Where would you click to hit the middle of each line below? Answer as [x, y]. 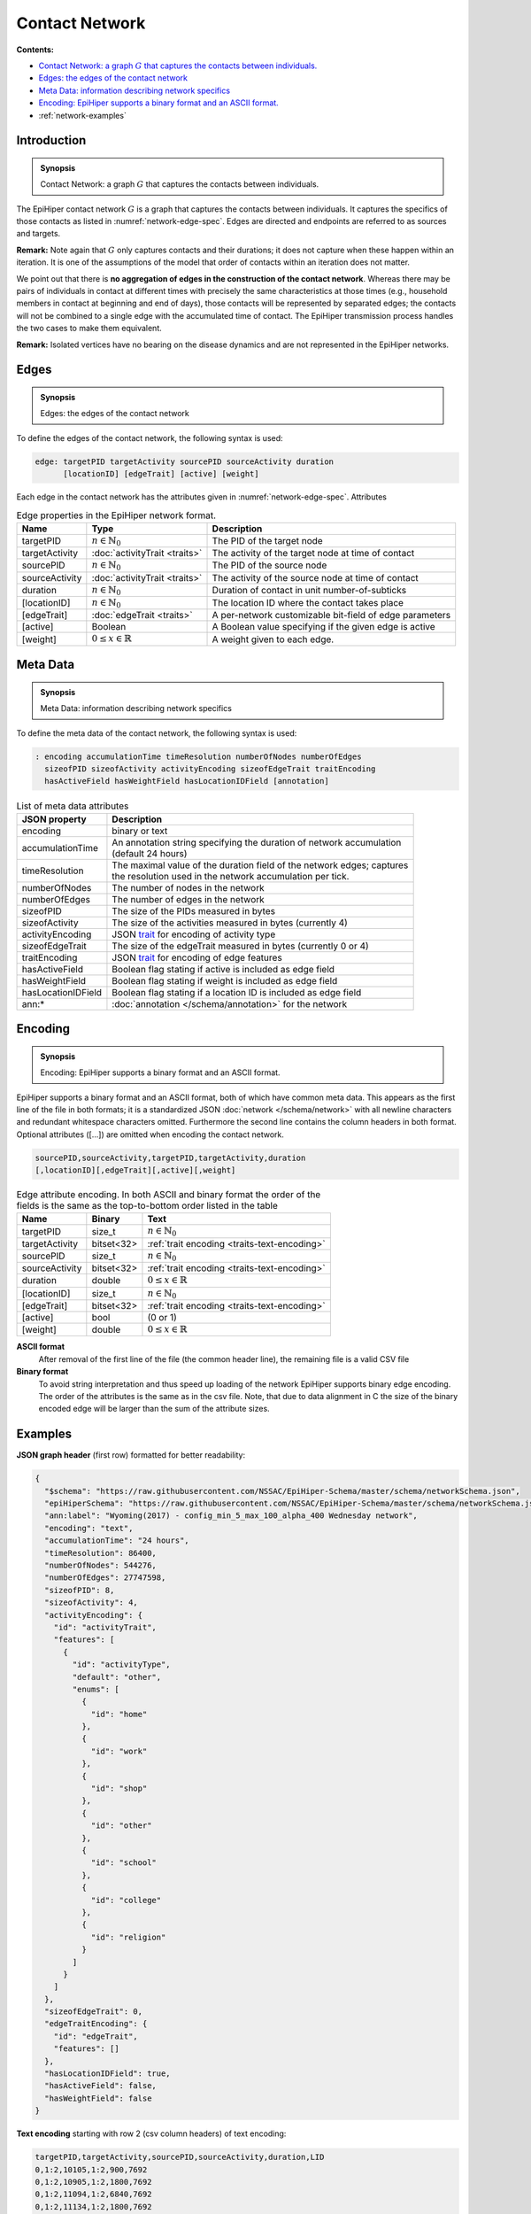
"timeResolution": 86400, [100, 1553]
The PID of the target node [267, 541]
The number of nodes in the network [188, 887]
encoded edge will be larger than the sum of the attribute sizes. [154, 1409]
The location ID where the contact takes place [308, 603]
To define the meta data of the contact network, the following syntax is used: [157, 733]
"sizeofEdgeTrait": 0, [94, 2012]
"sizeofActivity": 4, [92, 1602]
